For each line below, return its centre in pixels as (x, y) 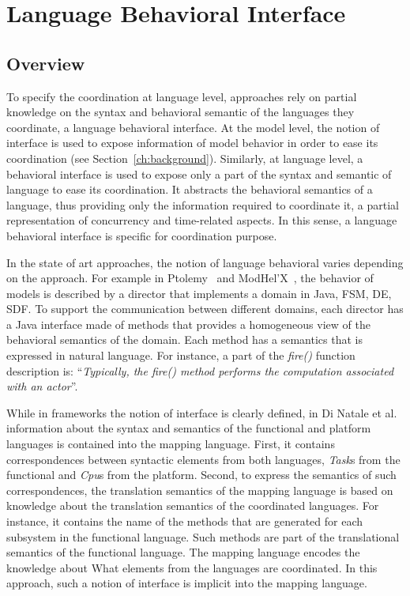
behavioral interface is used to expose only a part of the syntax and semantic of (199, 174)
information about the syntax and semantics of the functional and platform (189, 428)
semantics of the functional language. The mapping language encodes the (183, 552)
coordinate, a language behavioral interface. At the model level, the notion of (193, 127)
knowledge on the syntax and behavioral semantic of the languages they (181, 112)
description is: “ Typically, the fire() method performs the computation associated (200, 370)
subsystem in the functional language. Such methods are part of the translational (203, 536)
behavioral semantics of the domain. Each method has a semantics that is (184, 339)
